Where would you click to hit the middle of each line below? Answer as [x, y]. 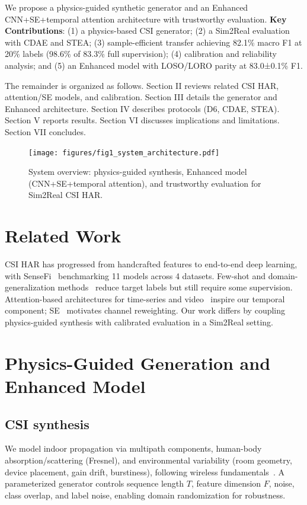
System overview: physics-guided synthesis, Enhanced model [138, 172]
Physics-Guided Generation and [138, 362]
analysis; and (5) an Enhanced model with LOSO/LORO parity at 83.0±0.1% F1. [154, 65]
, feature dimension [226, 483]
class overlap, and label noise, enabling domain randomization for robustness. [145, 495]
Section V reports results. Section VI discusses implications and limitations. [142, 120]
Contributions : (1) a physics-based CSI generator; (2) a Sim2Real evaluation [147, 31]
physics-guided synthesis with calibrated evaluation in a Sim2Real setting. [139, 322]
